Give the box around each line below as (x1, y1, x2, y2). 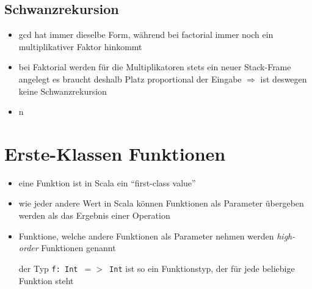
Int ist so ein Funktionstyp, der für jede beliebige (109, 262, 295, 274)
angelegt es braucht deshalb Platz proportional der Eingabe (18, 72, 242, 85)
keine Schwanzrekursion (18, 84, 107, 97)
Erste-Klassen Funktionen (4, 141, 226, 166)
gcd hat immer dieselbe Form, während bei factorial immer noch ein (18, 28, 274, 41)
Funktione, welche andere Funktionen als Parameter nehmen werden (18, 229, 274, 242)
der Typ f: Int (18, 262, 78, 274)
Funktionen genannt (41, 241, 116, 254)
